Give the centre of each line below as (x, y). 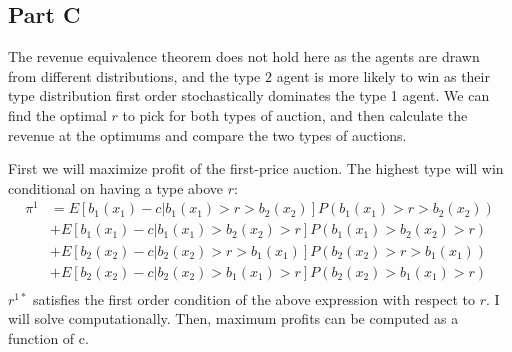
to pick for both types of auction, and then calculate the (295, 114)
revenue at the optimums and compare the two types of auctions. (207, 134)
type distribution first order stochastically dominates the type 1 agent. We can (249, 95)
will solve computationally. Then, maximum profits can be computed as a (233, 318)
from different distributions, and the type (134, 75)
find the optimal (57, 114)
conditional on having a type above (116, 187)
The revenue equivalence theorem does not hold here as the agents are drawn (244, 56)
